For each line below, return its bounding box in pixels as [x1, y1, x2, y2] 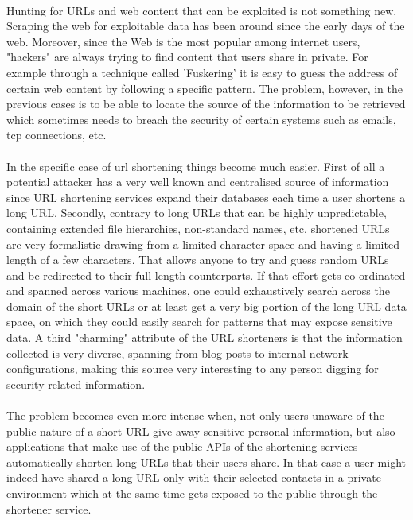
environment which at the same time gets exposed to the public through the [6, 485, 378, 501]
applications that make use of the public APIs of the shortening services [6, 438, 358, 455]
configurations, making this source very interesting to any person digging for [6, 360, 379, 377]
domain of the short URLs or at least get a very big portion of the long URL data [6, 297, 407, 314]
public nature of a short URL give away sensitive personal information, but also [6, 422, 395, 439]
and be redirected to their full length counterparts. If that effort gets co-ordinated [6, 266, 406, 283]
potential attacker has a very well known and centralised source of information [6, 173, 389, 190]
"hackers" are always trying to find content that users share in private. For [6, 49, 368, 65]
